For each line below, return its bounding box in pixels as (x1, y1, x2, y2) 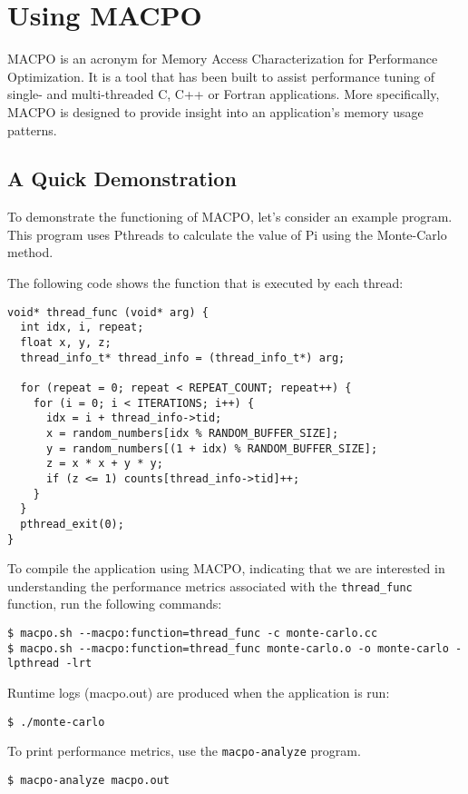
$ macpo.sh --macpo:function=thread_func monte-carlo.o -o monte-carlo (7, 641, 449, 655)
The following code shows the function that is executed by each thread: (7, 273, 404, 293)
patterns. (7, 120, 57, 139)
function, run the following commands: (7, 594, 222, 613)
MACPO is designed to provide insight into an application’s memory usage (7, 102, 424, 121)
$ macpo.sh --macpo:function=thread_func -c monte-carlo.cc (7, 627, 378, 640)
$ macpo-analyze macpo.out (7, 773, 170, 787)
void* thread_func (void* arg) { (7, 305, 209, 319)
